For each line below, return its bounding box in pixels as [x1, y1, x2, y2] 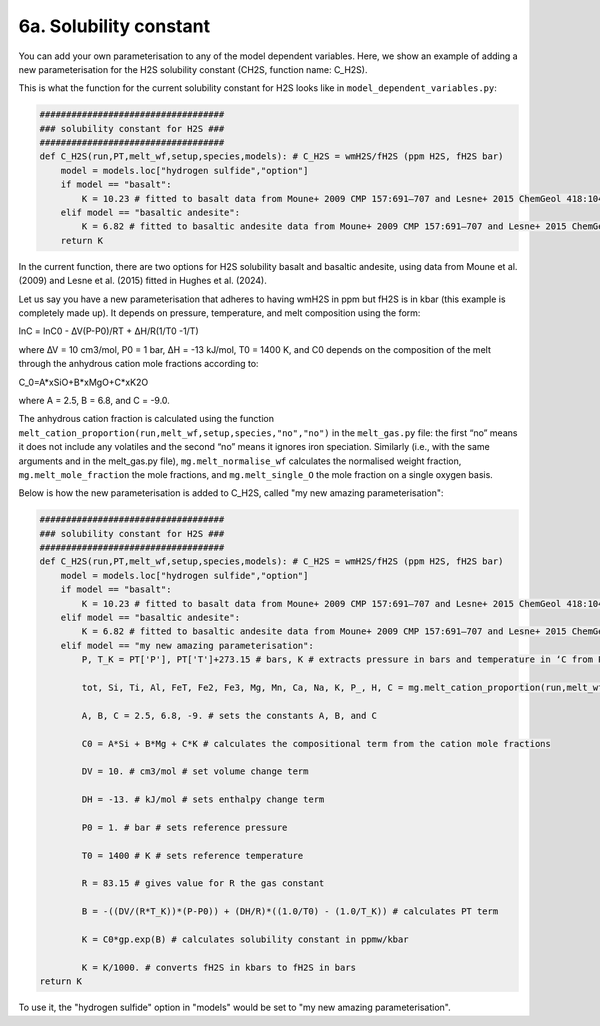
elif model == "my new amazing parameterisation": [60, 640, 314, 651]
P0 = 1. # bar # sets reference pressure [81, 821, 288, 833]
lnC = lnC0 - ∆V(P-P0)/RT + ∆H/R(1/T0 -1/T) [18, 325, 199, 337]
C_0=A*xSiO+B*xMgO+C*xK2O [18, 376, 149, 388]
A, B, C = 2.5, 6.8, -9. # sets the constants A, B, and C [81, 710, 378, 721]
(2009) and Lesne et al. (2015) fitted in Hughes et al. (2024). [18, 275, 267, 287]
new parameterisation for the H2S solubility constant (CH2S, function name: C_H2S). [18, 63, 368, 75]
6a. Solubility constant [18, 15, 210, 37]
